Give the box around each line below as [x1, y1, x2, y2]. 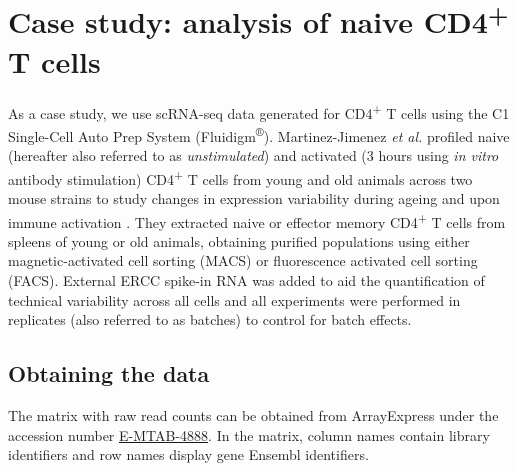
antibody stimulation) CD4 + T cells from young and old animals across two [8, 165, 473, 189]
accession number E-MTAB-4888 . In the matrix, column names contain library [8, 424, 490, 445]
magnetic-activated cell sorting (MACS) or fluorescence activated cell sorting [8, 250, 478, 271]
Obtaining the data [8, 358, 210, 389]
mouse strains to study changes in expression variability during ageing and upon [8, 187, 500, 208]
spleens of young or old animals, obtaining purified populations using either [8, 230, 470, 251]
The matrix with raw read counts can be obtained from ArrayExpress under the [8, 405, 499, 425]
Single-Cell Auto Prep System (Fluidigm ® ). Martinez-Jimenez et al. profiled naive [8, 122, 510, 146]
